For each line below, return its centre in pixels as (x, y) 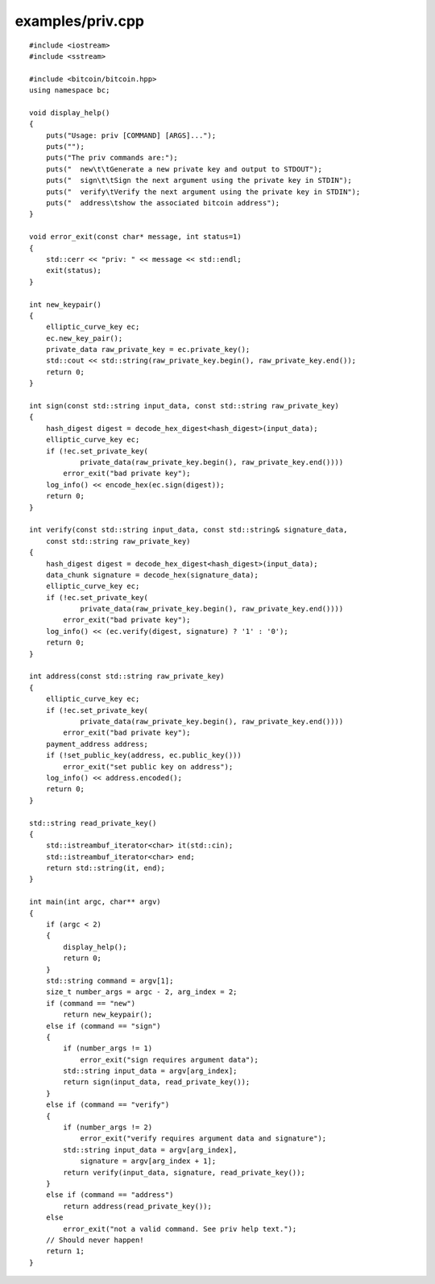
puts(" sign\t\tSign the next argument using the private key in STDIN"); (199, 180)
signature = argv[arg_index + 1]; (148, 1161)
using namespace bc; (70, 90)
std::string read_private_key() (93, 823)
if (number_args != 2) (108, 1127)
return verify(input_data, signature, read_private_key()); (184, 1172)
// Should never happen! (95, 1240)
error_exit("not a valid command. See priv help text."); (180, 1229)
